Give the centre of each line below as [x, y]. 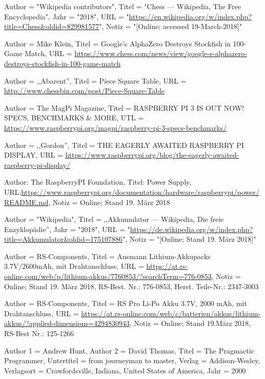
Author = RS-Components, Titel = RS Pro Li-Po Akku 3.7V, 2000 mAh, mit [126, 303]
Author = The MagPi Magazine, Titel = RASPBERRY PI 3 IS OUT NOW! [124, 107]
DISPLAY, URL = [34, 155]
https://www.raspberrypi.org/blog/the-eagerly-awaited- [152, 155]
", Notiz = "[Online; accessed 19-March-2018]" [171, 26]
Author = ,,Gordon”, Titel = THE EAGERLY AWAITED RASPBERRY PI [124, 145]
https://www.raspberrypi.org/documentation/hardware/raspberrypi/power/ [140, 192]
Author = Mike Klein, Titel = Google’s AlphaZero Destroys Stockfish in [117, 43]
